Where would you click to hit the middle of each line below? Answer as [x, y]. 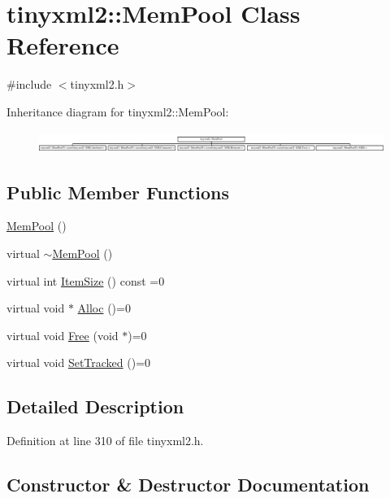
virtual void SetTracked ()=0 [79, 363]
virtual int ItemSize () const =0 [86, 280]
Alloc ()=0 [104, 308]
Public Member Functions [118, 192]
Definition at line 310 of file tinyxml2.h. [105, 441]
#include [29, 84]
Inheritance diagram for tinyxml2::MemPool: [118, 111]
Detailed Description [95, 406]
